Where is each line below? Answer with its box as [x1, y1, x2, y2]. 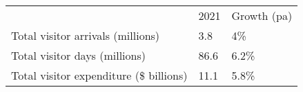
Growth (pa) [231, 8, 293, 23]
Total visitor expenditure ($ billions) [11, 67, 188, 83]
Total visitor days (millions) [11, 47, 146, 63]
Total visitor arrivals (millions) [11, 27, 160, 43]
